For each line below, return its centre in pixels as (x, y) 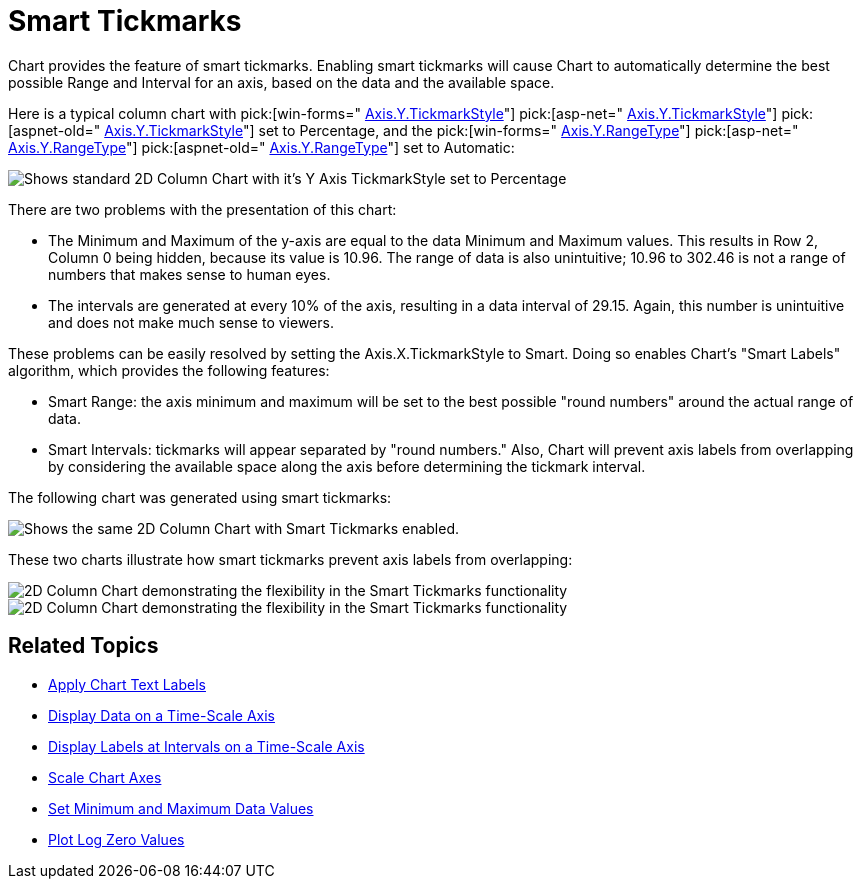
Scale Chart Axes (105, 777)
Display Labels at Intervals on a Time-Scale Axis (206, 746)
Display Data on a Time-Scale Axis (161, 715)
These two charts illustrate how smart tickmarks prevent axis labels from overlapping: (290, 559)
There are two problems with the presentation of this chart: (202, 209)
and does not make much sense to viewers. (191, 322)
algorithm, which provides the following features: (169, 370)
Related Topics (83, 646)
